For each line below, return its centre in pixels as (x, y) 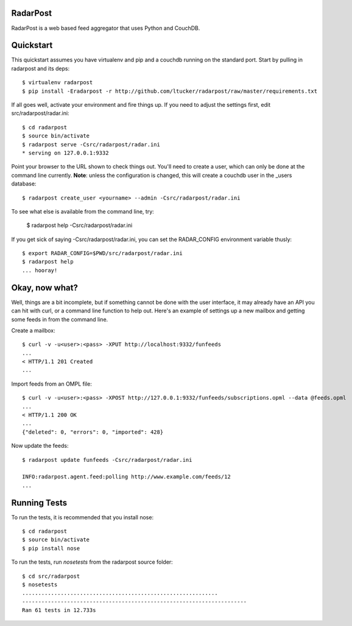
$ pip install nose (51, 548)
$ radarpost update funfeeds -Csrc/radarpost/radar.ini (107, 460)
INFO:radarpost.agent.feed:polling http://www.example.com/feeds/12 (126, 477)
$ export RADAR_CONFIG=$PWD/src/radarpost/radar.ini (102, 254)
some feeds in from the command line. (60, 319)
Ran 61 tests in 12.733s (59, 610)
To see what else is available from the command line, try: (83, 211)
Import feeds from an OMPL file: (52, 384)
